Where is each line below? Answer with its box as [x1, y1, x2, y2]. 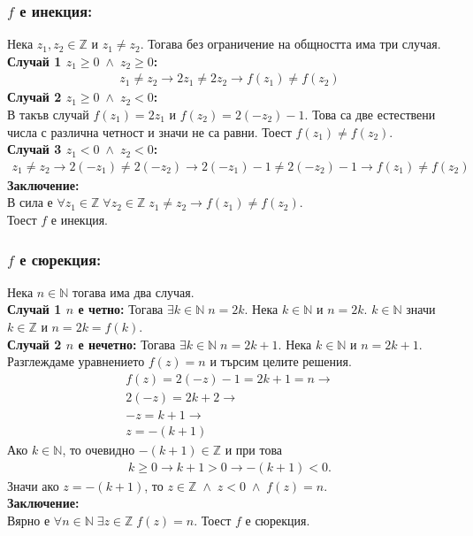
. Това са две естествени [304, 105, 436, 124]
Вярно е [7, 510, 50, 529]
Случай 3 [7, 140, 62, 158]
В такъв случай [7, 105, 89, 124]
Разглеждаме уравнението [7, 352, 145, 371]
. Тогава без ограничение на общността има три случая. [140, 34, 441, 53]
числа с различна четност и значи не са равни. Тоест [7, 122, 292, 141]
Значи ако [7, 476, 59, 494]
